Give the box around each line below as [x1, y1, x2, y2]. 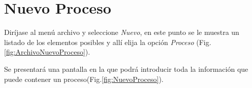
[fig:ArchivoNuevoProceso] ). [4, 47, 90, 57]
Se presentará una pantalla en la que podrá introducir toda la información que [4, 63, 248, 74]
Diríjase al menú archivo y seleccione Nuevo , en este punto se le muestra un [4, 27, 239, 37]
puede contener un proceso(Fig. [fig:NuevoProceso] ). [4, 73, 164, 84]
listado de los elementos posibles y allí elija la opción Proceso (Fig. [4, 36, 211, 47]
